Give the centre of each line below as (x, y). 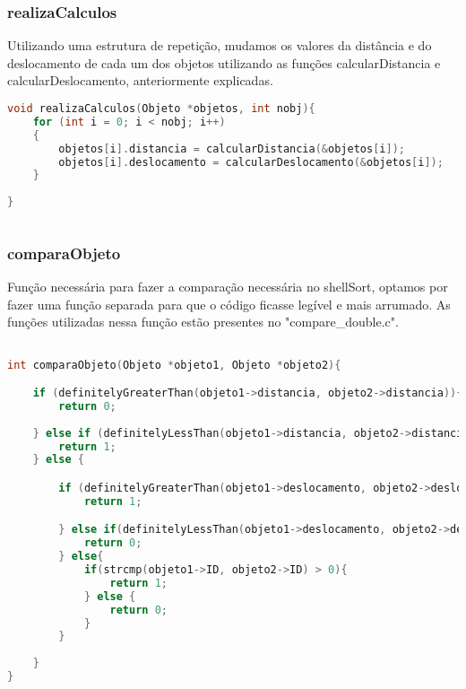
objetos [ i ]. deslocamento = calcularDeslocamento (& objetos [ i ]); (251, 162)
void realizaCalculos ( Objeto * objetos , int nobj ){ (161, 109)
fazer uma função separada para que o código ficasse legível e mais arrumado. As (229, 304)
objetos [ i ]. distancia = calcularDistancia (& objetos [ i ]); (232, 148)
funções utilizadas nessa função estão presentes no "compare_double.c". (203, 322)
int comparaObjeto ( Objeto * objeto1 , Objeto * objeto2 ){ (174, 365)
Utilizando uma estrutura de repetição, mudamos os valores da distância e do (220, 45)
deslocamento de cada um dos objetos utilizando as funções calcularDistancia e (224, 62)
